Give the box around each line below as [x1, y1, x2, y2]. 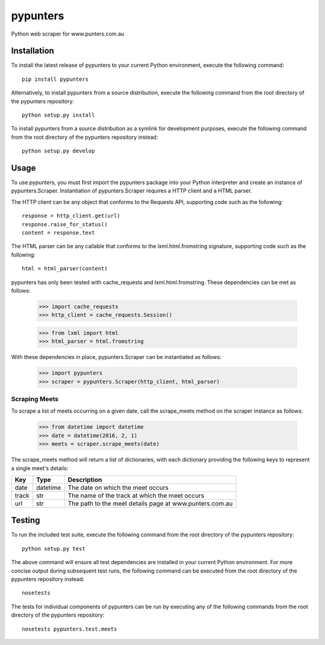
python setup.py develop [22, 148, 95, 154]
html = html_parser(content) [22, 265, 108, 272]
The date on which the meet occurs [67, 483, 169, 492]
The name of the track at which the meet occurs [67, 491, 205, 500]
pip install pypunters [22, 75, 89, 83]
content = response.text [22, 229, 95, 237]
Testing [11, 515, 40, 526]
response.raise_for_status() [22, 221, 108, 227]
